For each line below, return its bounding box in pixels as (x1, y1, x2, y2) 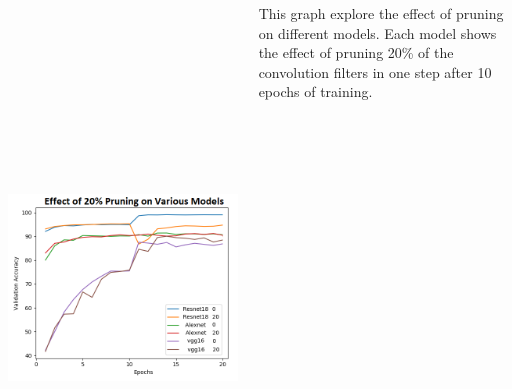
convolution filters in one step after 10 (258, 61, 492, 82)
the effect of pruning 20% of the (258, 42, 454, 63)
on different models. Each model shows (258, 22, 497, 43)
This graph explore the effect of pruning (258, 3, 504, 23)
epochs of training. (258, 81, 373, 102)
